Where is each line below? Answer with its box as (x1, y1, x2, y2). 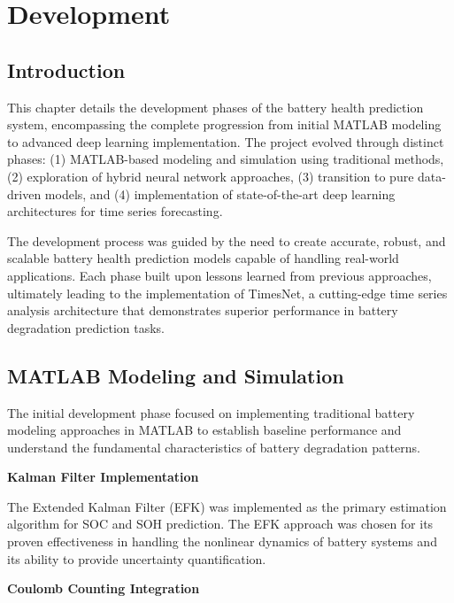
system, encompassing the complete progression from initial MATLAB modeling (7, 115, 442, 134)
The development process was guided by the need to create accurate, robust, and (7, 231, 446, 250)
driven (7, 184, 42, 203)
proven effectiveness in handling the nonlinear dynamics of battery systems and (7, 532, 437, 551)
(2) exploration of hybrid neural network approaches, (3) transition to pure (7, 166, 414, 185)
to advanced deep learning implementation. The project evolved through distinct (7, 132, 444, 151)
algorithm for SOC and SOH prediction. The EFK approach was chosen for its (7, 514, 434, 533)
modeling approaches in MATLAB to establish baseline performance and (7, 421, 402, 439)
